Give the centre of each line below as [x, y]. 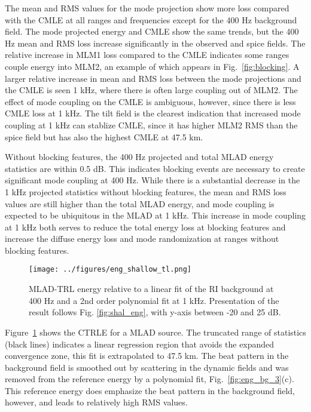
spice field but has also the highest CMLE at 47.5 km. [104, 136]
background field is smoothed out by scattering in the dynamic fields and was [147, 367]
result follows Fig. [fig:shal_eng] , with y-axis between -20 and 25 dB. [155, 312]
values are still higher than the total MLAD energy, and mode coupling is [140, 203]
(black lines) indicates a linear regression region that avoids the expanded [140, 344]
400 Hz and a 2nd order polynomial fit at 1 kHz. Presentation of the [154, 300]
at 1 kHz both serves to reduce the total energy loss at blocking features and [145, 227]
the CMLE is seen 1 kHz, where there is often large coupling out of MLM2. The [151, 90]
